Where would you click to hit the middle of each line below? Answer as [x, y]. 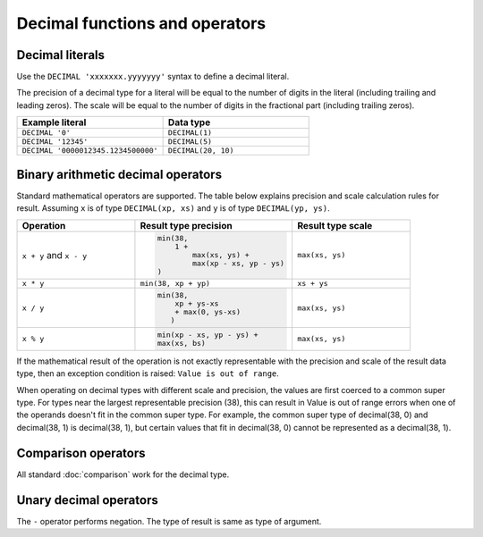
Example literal [54, 122]
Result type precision [186, 225]
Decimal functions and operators [141, 23]
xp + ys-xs [197, 304]
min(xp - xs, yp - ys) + [208, 335]
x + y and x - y [55, 255]
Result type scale [335, 225]
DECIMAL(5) [190, 142]
